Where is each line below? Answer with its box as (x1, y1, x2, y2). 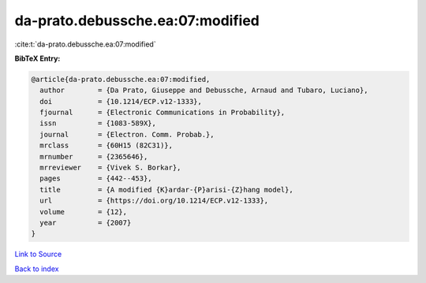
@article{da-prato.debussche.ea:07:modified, (31, 75, 211, 84)
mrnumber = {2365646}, (39, 152, 148, 161)
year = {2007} (39, 218, 132, 227)
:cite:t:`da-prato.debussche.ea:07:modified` (14, 39, 157, 49)
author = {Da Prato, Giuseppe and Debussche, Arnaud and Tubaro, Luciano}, (39, 86, 368, 95)
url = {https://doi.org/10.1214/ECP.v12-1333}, (39, 196, 269, 205)
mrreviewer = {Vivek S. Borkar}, (39, 163, 181, 173)
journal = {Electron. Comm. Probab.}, (39, 130, 215, 139)
